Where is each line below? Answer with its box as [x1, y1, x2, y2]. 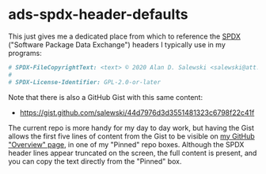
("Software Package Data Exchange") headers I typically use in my [8, 39, 226, 49]
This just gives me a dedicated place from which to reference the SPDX [8, 31, 241, 41]
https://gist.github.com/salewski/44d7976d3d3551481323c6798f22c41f [19, 108, 255, 117]
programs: [8, 48, 42, 57]
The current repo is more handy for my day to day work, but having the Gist [8, 123, 255, 132]
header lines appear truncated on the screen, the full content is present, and [8, 148, 257, 157]
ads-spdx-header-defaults [8, 6, 188, 24]
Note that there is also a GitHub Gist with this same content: [8, 92, 203, 102]
